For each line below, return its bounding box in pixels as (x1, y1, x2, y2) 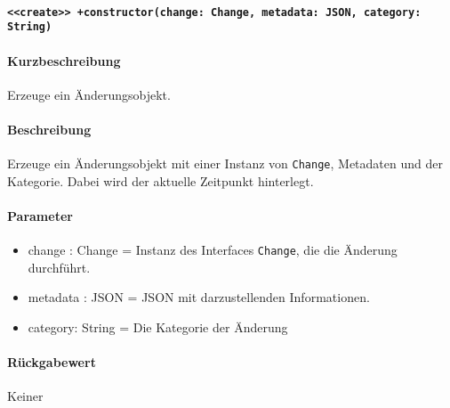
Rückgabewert (7, 353, 96, 371)
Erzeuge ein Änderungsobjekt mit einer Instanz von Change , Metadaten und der (7, 154, 443, 173)
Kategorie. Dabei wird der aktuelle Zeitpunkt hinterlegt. (7, 171, 314, 190)
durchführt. (28, 257, 91, 276)
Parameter (7, 206, 73, 224)
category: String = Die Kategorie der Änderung (28, 317, 288, 336)
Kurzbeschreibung (7, 51, 121, 69)
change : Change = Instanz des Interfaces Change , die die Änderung (28, 241, 398, 259)
